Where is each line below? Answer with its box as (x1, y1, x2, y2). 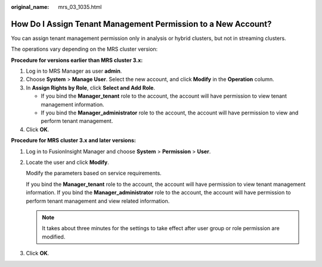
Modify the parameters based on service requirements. (26, 170, 162, 177)
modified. (42, 233, 66, 240)
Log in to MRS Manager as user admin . (26, 67, 122, 74)
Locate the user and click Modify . (26, 159, 110, 166)
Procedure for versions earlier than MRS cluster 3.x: (11, 57, 143, 64)
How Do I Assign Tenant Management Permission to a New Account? (11, 18, 272, 29)
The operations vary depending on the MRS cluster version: (11, 45, 158, 53)
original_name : (11, 4, 49, 10)
